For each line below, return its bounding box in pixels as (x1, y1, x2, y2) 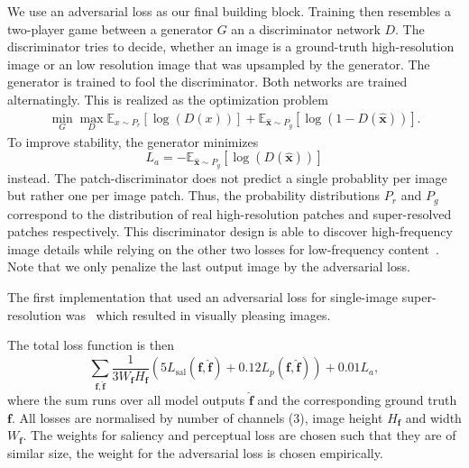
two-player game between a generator (7, 19, 213, 38)
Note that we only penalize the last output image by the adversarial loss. (7, 257, 410, 276)
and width (405, 408, 462, 427)
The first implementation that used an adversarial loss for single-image (7, 287, 399, 306)
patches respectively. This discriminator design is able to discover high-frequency (7, 222, 453, 241)
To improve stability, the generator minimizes (7, 132, 259, 151)
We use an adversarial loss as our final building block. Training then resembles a (7, 2, 451, 20)
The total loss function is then (7, 335, 174, 354)
